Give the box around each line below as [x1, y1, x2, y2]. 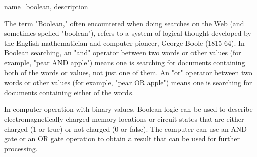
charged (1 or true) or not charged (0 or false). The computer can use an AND [4, 123, 247, 134]
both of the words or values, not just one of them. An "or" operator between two [4, 67, 252, 77]
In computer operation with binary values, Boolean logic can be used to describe [4, 104, 253, 114]
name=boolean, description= [4, 1, 94, 11]
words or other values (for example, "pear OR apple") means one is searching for [4, 77, 252, 88]
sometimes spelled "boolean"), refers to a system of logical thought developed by [4, 28, 251, 38]
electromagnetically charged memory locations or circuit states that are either [4, 113, 244, 124]
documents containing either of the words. [4, 87, 134, 97]
